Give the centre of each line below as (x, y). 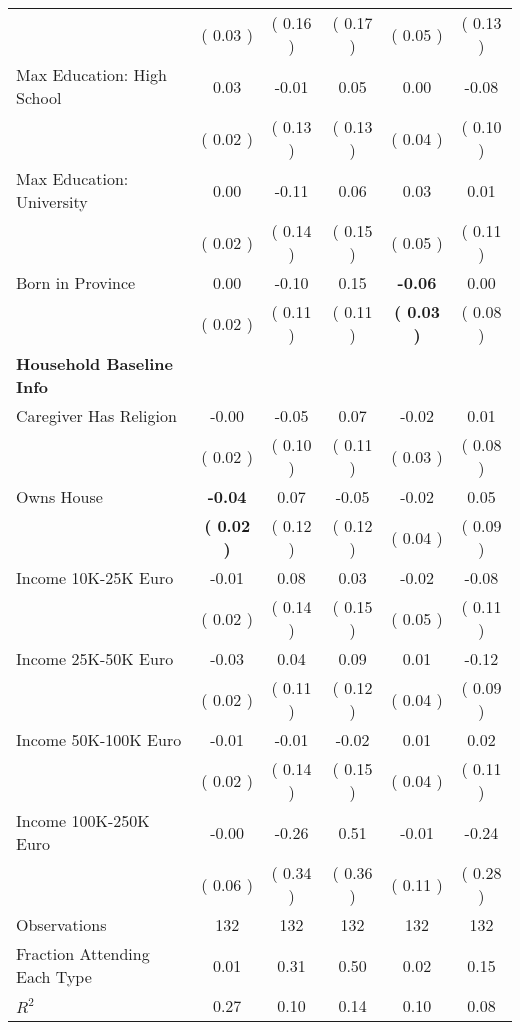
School (39, 97)
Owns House (59, 496)
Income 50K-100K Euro (99, 739)
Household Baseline (94, 363)
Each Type (54, 976)
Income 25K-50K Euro (95, 658)
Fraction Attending (83, 953)
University (52, 201)
